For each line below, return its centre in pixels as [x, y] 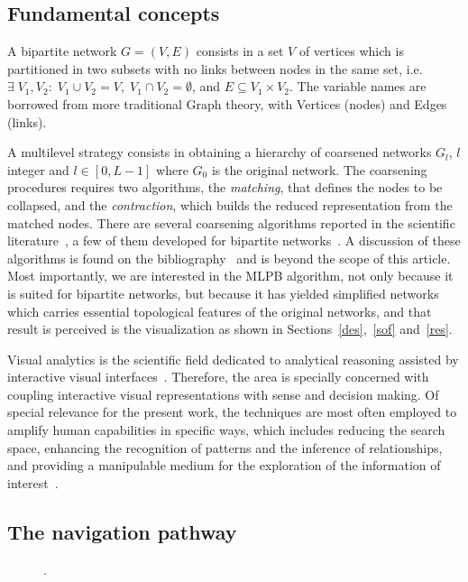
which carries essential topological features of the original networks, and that [220, 311]
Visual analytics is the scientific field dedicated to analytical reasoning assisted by [233, 359]
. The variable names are [358, 86]
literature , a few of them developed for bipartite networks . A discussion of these [234, 240]
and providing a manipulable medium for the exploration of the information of [224, 465]
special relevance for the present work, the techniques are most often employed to [232, 412]
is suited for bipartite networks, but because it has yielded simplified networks [223, 293]
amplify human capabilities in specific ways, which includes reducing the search [226, 430]
